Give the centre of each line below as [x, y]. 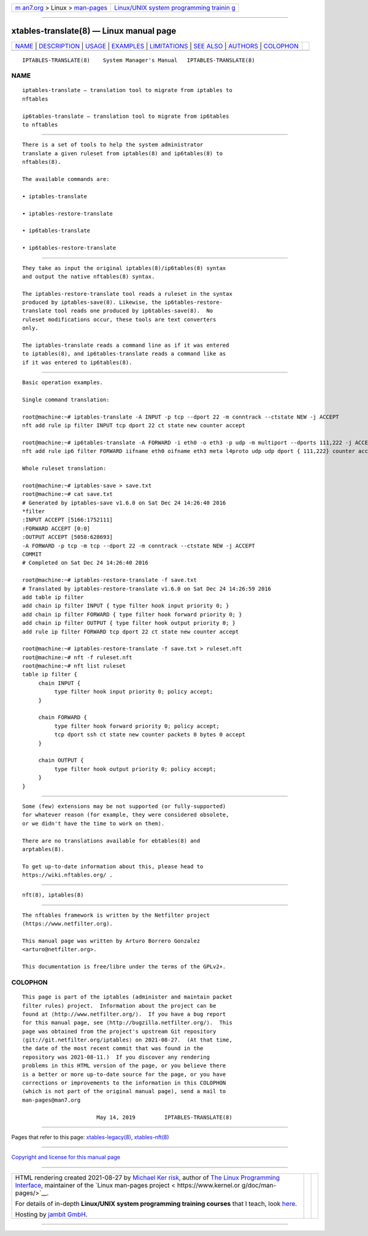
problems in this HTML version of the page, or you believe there [124, 1066]
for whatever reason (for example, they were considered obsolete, [126, 815]
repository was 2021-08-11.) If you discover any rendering [116, 1057]
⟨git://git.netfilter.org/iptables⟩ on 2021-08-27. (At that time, [127, 1040]
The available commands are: [66, 179]
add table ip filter [53, 597]
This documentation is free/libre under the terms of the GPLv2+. [124, 967]
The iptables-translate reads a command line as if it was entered [126, 346]
